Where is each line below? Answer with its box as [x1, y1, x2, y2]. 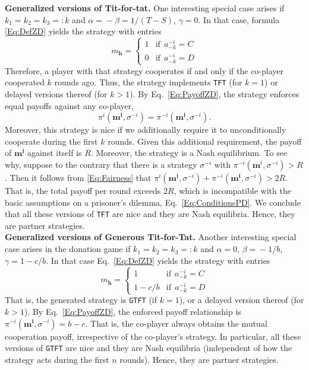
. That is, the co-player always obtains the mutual [85, 317, 267, 329]
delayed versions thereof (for [5, 88, 108, 100]
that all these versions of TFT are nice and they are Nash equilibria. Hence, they [5, 208, 295, 220]
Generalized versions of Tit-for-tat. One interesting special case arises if [5, 2, 285, 14]
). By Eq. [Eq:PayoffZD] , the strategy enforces [130, 88, 299, 100]
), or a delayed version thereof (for [179, 294, 304, 306]
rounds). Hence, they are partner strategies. [119, 353, 279, 365]
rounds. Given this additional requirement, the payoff [108, 135, 302, 147]
